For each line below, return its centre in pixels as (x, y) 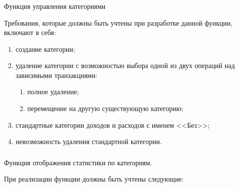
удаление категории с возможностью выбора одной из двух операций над (125, 65)
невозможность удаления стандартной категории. (89, 141)
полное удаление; (53, 92)
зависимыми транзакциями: (56, 75)
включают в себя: (30, 32)
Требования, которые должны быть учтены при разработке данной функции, (118, 22)
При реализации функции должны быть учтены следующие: (94, 179)
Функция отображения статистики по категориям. (78, 162)
